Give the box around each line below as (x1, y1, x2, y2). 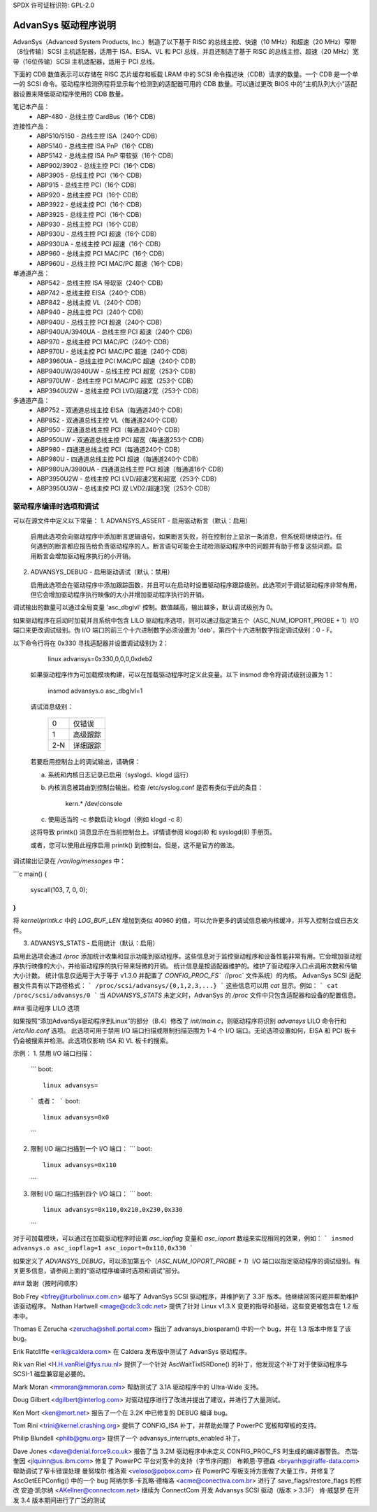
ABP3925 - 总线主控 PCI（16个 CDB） (36, 210, 146, 218)
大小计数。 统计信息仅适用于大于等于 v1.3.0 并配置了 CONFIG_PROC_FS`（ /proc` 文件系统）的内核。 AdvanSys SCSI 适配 (13, 971, 362, 980)
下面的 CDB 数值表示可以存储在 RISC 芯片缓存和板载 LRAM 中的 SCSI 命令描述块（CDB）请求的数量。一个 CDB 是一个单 (13, 70, 359, 78)
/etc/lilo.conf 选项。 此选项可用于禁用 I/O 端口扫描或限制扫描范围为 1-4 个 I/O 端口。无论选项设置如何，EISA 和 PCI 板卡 (13, 1026, 357, 1035)
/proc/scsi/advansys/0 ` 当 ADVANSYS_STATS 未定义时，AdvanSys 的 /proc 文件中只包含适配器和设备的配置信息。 (13, 991, 360, 1000)
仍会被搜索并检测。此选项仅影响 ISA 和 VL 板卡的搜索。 (13, 1036, 172, 1045)
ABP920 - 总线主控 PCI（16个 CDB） (36, 190, 142, 199)
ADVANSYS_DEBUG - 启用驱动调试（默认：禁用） (30, 567, 174, 577)
